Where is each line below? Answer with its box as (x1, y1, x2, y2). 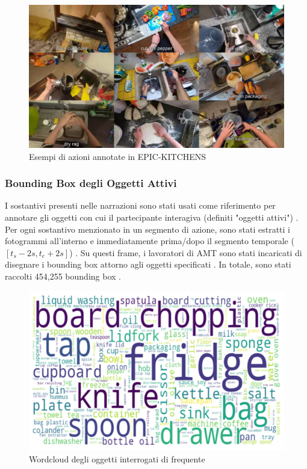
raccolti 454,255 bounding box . (5, 270, 121, 283)
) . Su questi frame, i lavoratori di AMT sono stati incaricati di (69, 246, 302, 259)
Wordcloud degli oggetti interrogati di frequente (29, 452, 205, 465)
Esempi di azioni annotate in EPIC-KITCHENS (29, 150, 206, 162)
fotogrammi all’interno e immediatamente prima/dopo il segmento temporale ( (5, 234, 294, 247)
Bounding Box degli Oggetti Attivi (5, 176, 177, 191)
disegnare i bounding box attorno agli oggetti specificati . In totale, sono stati (5, 258, 291, 271)
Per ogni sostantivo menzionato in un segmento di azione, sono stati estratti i (5, 222, 290, 235)
